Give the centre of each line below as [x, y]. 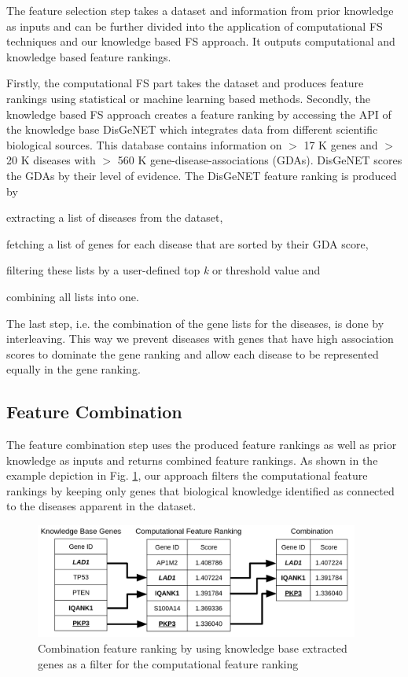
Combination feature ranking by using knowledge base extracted [193, 648]
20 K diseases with [51, 160]
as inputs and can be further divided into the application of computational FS [195, 26]
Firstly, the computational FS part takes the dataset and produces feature [185, 83]
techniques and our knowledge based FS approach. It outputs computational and [201, 41]
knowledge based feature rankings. [89, 56]
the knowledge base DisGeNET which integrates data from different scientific [192, 129]
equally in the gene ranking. [74, 369]
